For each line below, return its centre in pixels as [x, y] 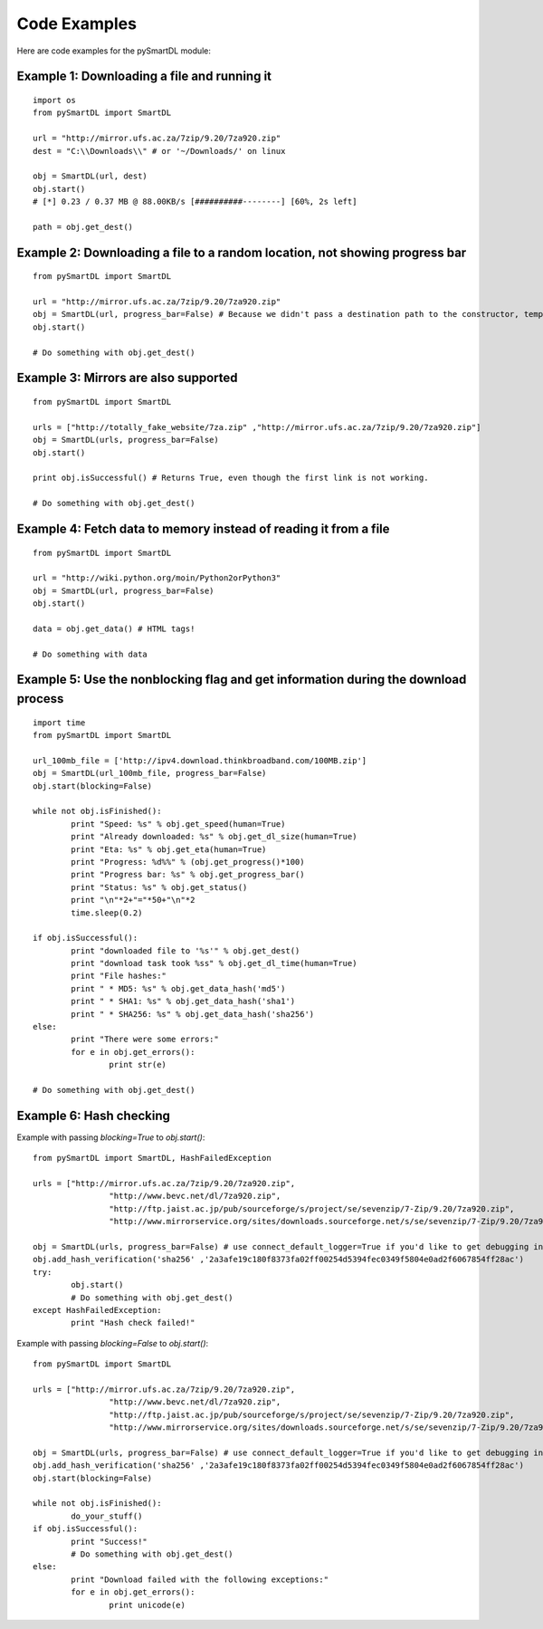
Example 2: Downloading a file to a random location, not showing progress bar [242, 252]
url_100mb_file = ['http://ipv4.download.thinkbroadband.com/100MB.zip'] [200, 760]
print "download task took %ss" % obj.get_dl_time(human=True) [214, 963]
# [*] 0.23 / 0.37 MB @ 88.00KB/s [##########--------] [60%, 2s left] [195, 202]
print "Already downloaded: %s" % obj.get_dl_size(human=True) [214, 837]
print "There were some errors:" [145, 1040]
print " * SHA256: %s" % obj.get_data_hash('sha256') [193, 1014]
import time [59, 723]
